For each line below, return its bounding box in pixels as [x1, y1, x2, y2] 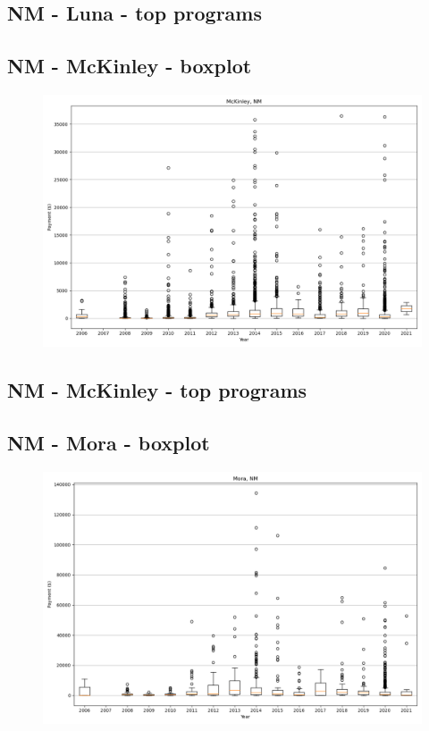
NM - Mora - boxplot [7, 429, 210, 457]
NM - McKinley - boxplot [7, 52, 252, 80]
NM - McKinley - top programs [7, 376, 307, 404]
